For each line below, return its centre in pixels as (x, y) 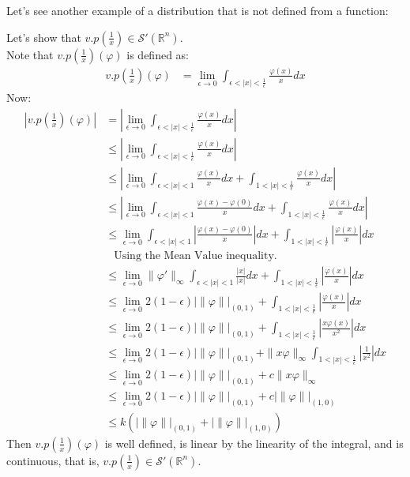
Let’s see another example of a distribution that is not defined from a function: (197, 10)
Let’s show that (44, 37)
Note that (30, 54)
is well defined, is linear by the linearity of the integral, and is (254, 443)
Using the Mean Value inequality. (196, 256)
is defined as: (158, 54)
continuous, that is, (53, 460)
